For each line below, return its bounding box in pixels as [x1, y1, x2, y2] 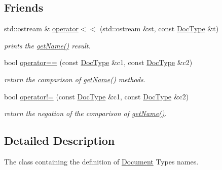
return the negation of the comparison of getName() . [4, 108, 167, 119]
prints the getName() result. [4, 40, 91, 50]
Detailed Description [4, 133, 115, 148]
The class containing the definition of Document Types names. [4, 156, 199, 166]
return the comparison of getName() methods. [4, 74, 145, 84]
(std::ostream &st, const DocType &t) [99, 23, 219, 34]
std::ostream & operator [4, 23, 79, 34]
